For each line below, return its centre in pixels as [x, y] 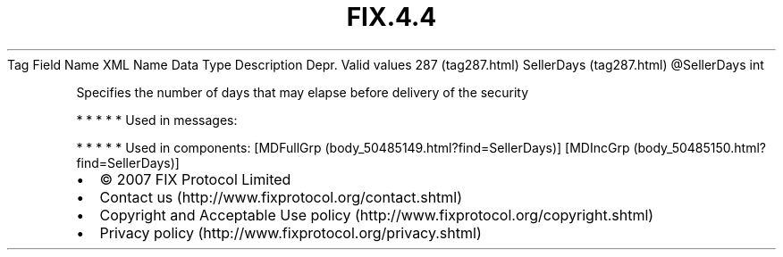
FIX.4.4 [391, 17]
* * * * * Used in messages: [157, 120]
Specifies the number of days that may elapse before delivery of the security [303, 92]
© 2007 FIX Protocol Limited [195, 179]
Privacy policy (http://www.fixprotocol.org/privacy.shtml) [290, 232]
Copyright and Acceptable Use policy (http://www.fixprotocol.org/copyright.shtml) [377, 215]
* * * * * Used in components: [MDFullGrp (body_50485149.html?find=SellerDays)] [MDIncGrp [353, 147]
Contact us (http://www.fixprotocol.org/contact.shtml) [281, 197]
